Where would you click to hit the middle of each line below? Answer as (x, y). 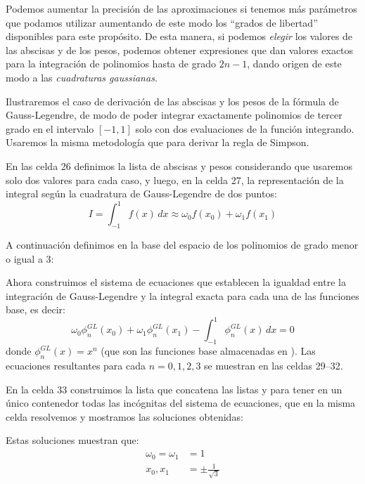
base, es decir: (36, 309)
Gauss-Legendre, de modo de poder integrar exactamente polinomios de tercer (174, 115)
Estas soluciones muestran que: (72, 440)
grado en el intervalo (50, 128)
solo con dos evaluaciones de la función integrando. (245, 128)
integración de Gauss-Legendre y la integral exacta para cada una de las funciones (182, 295)
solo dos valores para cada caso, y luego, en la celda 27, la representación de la (175, 179)
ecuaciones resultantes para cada (76, 366)
